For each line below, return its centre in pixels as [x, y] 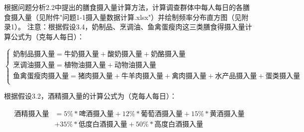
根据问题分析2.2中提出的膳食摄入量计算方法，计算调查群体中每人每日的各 [123, 7]
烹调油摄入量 [34, 65]
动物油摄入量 [135, 65]
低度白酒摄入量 [103, 124]
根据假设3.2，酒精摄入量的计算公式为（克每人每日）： [90, 96]
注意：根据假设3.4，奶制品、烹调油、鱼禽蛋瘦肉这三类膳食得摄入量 [136, 27]
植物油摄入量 [85, 65]
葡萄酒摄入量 [162, 114]
